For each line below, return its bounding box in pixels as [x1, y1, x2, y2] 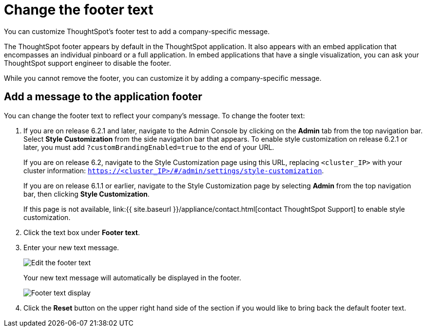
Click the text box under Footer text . [23, 228, 140, 237]
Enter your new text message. [23, 243, 119, 252]
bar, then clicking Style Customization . [23, 189, 150, 198]
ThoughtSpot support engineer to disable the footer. [4, 58, 171, 67]
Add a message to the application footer [4, 91, 202, 103]
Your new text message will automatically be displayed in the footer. [23, 273, 241, 282]
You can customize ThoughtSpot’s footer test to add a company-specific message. [4, 27, 270, 36]
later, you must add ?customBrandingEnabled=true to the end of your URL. [23, 143, 274, 151]
